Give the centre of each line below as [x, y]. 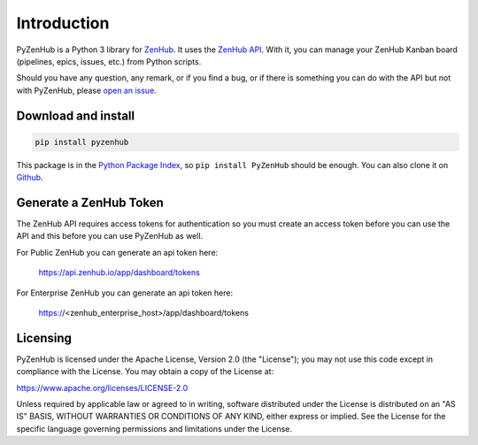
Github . [30, 178]
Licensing [44, 338]
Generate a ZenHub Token [90, 202]
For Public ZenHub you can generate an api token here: [117, 252]
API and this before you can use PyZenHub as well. [110, 236]
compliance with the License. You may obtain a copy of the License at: [145, 372]
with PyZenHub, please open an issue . [86, 90]
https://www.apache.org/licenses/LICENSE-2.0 [102, 387]
